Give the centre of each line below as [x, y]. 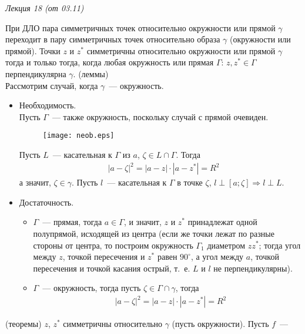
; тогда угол [280, 245]
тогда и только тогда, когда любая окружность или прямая [110, 62]
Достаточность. [46, 202]
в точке [190, 182]
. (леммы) [91, 73]
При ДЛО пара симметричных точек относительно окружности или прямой [140, 27]
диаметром [226, 245]
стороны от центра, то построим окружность [113, 245]
